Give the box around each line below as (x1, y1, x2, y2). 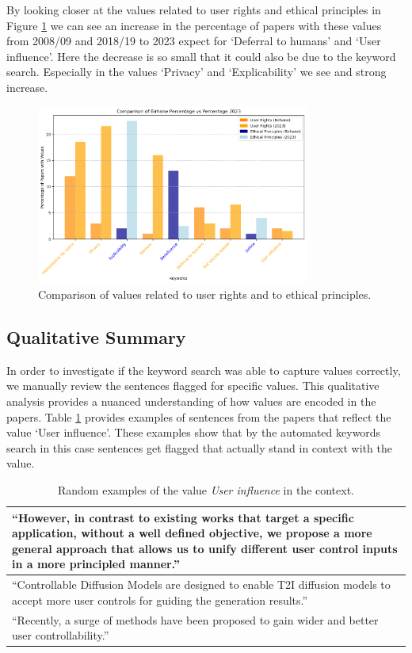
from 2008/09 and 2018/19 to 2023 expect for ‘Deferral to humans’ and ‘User (6, 32, 381, 49)
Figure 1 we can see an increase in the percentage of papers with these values (6, 17, 382, 33)
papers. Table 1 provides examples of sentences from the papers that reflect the (6, 408, 391, 425)
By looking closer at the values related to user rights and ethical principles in (6, 2, 381, 17)
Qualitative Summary (6, 324, 186, 349)
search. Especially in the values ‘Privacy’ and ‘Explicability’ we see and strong (6, 63, 387, 80)
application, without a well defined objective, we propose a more (12, 525, 372, 541)
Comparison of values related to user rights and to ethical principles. (38, 285, 372, 302)
